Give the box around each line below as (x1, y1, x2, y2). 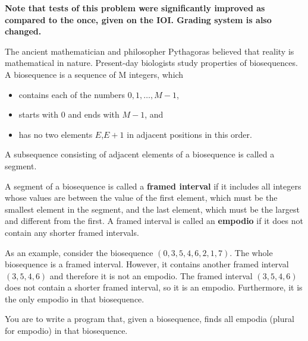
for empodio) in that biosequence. (5, 324, 128, 337)
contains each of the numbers (18, 88, 125, 100)
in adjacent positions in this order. (127, 128, 252, 140)
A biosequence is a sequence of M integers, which (5, 68, 184, 80)
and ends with (68, 108, 120, 121)
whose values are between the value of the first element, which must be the (5, 191, 278, 204)
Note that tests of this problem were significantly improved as (5, 2, 265, 14)
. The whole (230, 246, 273, 258)
